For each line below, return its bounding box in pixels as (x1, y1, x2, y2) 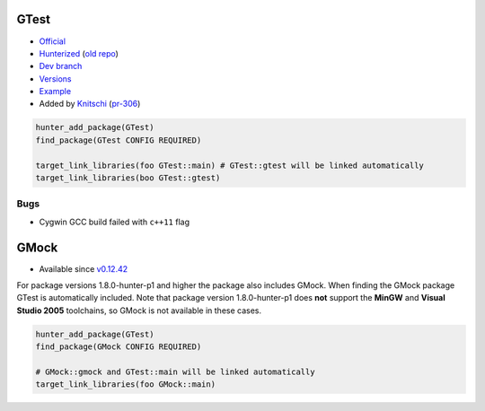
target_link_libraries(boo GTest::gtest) (35, 173, 221, 183)
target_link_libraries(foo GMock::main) (35, 380, 216, 389)
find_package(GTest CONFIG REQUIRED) (35, 135, 202, 145)
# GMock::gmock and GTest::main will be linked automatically (35, 366, 315, 377)
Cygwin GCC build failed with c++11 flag (39, 216, 190, 227)
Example (39, 86, 72, 97)
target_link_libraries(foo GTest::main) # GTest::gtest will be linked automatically (35, 160, 424, 171)
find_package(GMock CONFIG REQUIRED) (35, 342, 202, 352)
